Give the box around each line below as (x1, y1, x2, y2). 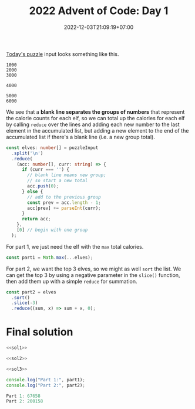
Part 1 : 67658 (6, 393, 41, 399)
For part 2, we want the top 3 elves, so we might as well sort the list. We (6, 265, 181, 272)
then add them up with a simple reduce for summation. (6, 278, 137, 285)
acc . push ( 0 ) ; (27, 183, 59, 189)
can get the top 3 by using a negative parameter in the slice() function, (6, 271, 180, 278)
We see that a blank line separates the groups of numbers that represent (6, 108, 185, 116)
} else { (21, 189, 43, 194)
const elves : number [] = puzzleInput (6, 144, 99, 151)
